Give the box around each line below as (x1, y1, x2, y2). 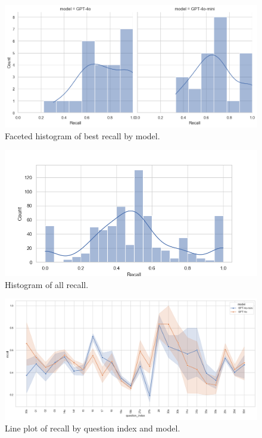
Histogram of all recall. (5, 278, 89, 290)
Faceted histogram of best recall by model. (5, 129, 160, 142)
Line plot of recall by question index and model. (5, 422, 180, 434)
